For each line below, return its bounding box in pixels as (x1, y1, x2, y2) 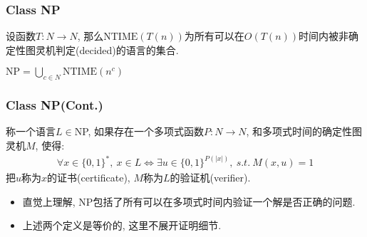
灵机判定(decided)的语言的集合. (35, 42, 179, 57)
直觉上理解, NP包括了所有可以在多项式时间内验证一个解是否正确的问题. (22, 194, 356, 209)
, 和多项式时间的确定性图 (246, 124, 363, 139)
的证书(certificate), (47, 170, 130, 185)
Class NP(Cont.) (6, 96, 103, 114)
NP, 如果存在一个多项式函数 (74, 124, 205, 139)
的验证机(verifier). (170, 170, 251, 185)
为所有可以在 (184, 28, 244, 43)
